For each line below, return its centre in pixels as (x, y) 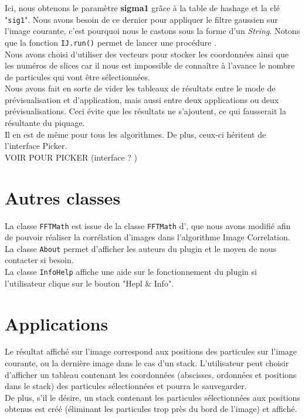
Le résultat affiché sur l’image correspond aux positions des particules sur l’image (151, 351)
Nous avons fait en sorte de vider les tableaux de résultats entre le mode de (140, 88)
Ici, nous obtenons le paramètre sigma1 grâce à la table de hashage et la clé (142, 8)
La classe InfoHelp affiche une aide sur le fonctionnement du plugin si (131, 272)
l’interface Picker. (36, 146)
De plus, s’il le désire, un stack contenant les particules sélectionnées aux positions (152, 397)
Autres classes (63, 197)
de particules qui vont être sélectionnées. (77, 76)
